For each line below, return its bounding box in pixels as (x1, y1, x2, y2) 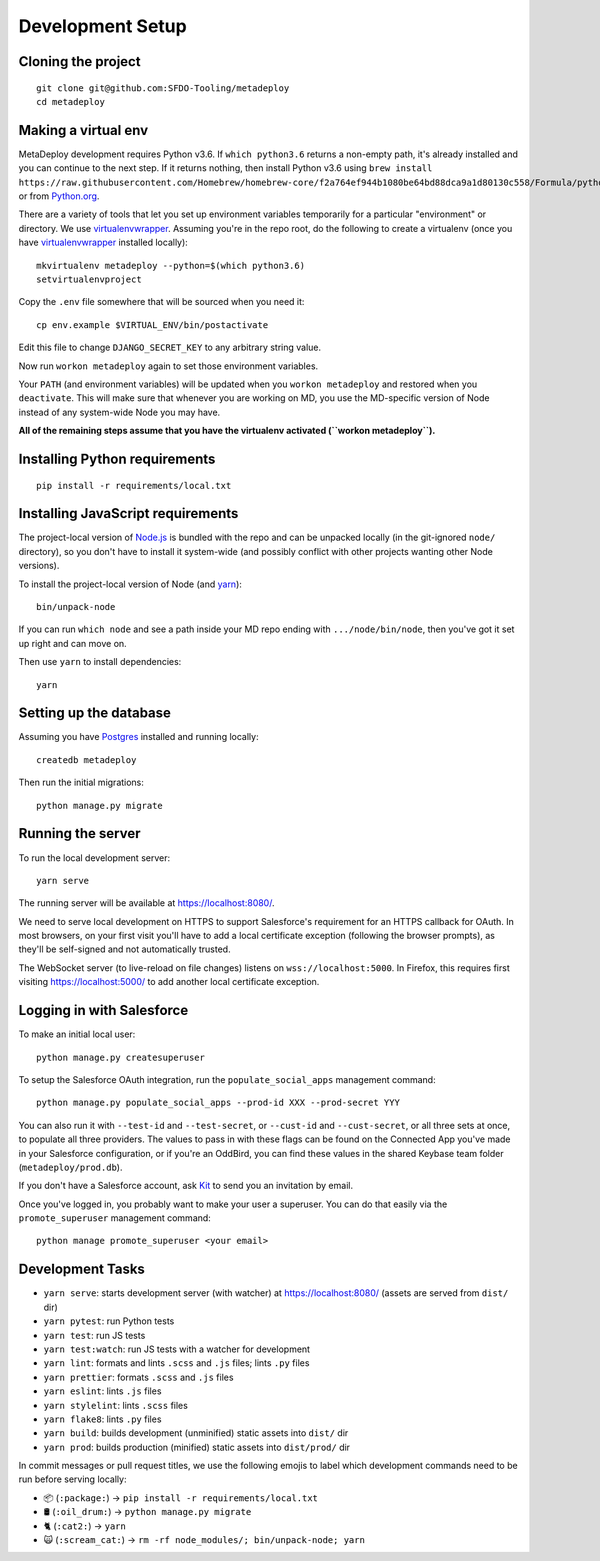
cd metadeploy (36, 96, 105, 107)
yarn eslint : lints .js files (43, 1385, 162, 1397)
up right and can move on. (18, 637, 127, 649)
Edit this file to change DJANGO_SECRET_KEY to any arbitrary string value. (18, 341, 322, 354)
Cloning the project (18, 53, 141, 70)
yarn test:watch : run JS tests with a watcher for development (43, 1343, 310, 1355)
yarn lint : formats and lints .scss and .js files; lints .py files (43, 1357, 310, 1369)
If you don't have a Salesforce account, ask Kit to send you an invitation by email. (18, 1180, 354, 1192)
